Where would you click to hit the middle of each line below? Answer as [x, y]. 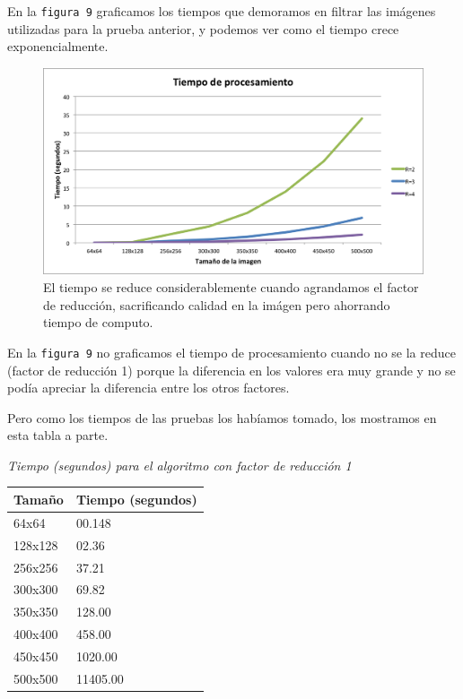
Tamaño [39, 499]
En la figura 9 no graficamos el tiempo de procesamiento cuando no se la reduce [231, 352]
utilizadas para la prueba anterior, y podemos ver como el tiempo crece [203, 28]
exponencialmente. [58, 46]
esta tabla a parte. [58, 435]
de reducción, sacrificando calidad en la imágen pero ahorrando [217, 304]
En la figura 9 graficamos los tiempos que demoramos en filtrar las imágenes [222, 11]
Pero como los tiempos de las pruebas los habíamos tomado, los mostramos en [222, 417]
